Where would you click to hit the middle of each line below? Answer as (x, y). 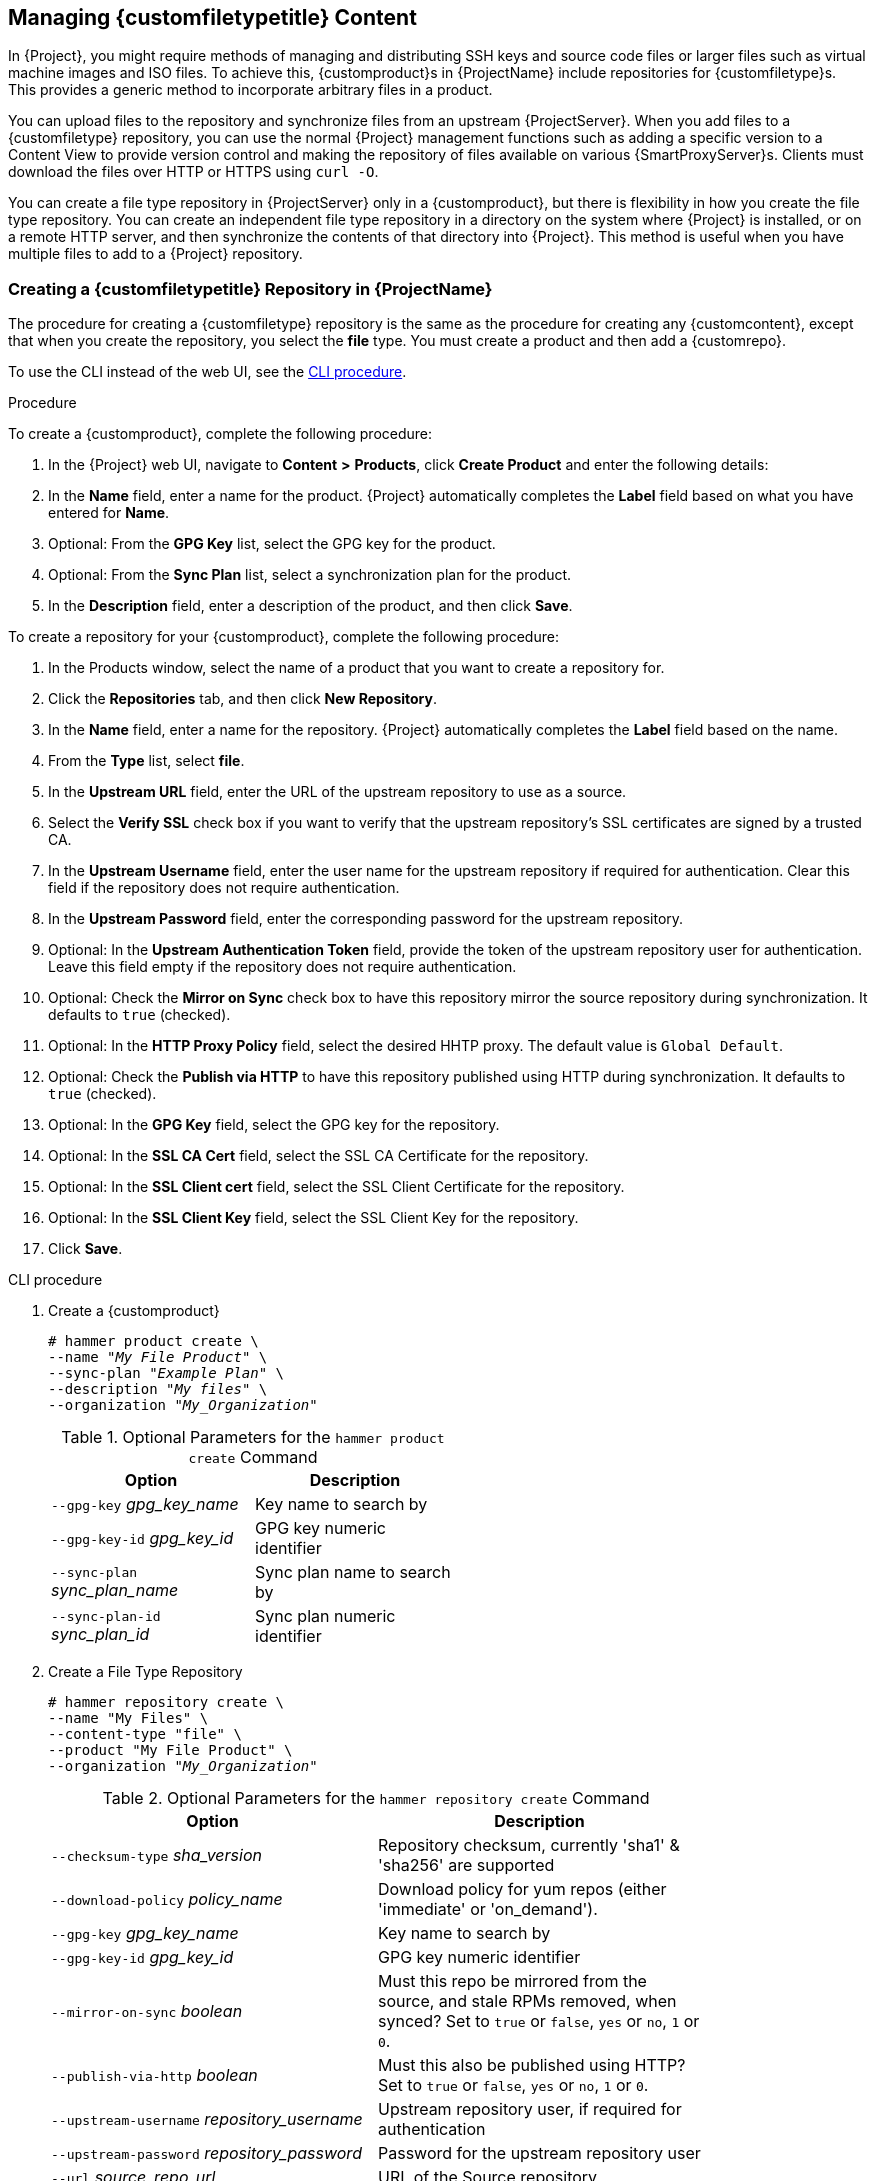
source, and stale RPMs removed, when (527, 2001)
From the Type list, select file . (146, 761)
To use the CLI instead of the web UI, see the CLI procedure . (207, 372)
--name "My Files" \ (128, 1718)
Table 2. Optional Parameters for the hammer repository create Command (376, 1798)
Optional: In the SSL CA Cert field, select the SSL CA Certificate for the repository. (318, 1156)
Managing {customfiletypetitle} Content (212, 17)
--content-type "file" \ (145, 1734)
